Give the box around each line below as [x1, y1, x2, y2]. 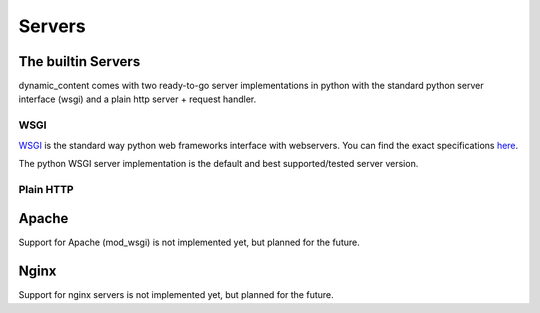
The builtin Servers [18, 53, 141, 70]
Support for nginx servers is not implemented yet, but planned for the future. [18, 289, 334, 301]
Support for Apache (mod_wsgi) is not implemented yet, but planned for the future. [18, 236, 360, 249]
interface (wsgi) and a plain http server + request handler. [18, 93, 257, 105]
